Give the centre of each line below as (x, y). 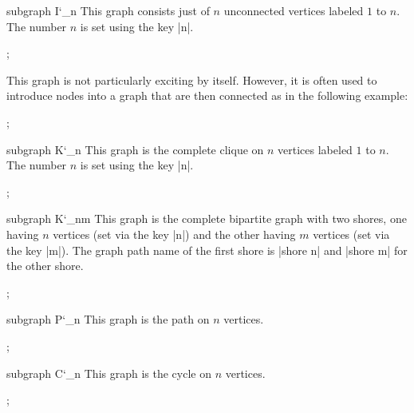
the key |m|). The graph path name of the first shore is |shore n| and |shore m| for (207, 250)
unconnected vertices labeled (294, 10)
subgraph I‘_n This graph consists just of (108, 10)
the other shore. (45, 266)
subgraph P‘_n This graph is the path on (108, 319)
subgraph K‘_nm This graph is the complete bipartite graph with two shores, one (207, 218)
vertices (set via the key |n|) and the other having (174, 234)
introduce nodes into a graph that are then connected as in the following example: (207, 95)
